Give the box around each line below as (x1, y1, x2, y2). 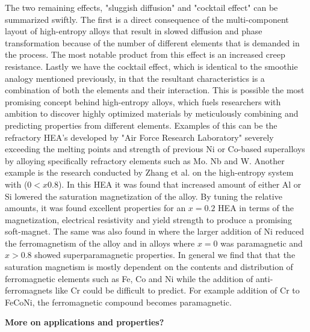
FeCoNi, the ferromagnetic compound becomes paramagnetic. (5, 295, 232, 308)
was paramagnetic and (220, 236, 303, 249)
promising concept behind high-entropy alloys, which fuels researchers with (5, 95, 281, 108)
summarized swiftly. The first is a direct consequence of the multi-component (5, 13, 289, 25)
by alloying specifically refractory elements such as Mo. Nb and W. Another (5, 154, 285, 167)
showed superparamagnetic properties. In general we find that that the (34, 248, 296, 261)
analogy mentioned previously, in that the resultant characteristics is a (5, 72, 265, 84)
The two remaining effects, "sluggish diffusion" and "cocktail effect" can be (5, 1, 278, 13)
